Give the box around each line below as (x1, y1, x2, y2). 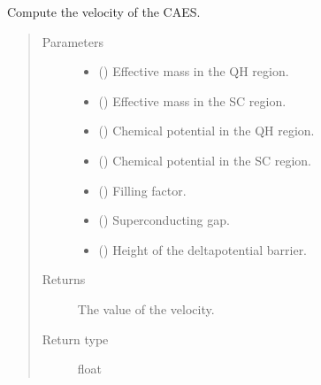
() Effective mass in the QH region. (98, 62, 289, 81)
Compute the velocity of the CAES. (7, 3, 201, 20)
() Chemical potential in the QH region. (98, 121, 315, 140)
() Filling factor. (98, 181, 187, 199)
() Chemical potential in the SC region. (98, 150, 311, 169)
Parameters (42, 32, 103, 50)
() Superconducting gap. (98, 211, 230, 229)
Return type (42, 329, 109, 348)
